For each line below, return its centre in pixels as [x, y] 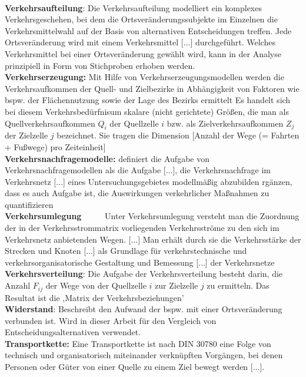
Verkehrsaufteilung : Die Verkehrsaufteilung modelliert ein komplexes [133, 7]
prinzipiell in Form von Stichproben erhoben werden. [100, 65]
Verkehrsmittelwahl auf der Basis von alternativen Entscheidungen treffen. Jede [148, 30]
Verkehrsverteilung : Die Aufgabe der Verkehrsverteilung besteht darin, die [144, 274]
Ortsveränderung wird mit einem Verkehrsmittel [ [94, 42]
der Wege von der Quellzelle [96, 285]
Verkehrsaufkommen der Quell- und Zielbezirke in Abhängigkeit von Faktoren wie [152, 88]
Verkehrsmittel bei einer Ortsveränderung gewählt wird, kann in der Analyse [143, 53]
